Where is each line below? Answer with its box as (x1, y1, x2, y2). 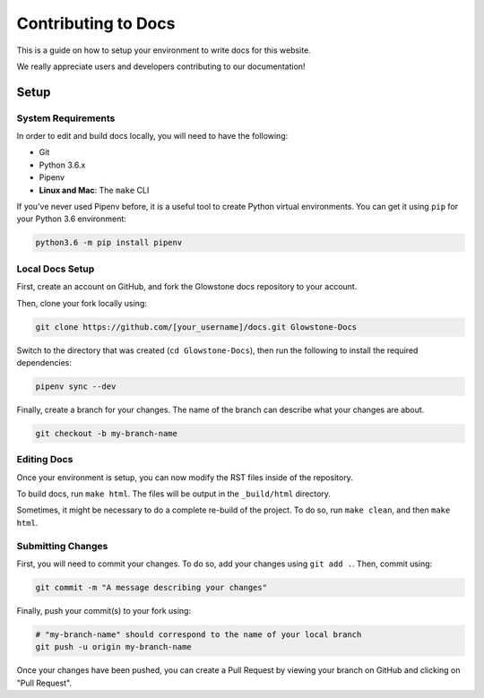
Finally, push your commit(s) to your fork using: (16, 605, 192, 616)
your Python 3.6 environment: (16, 213, 127, 224)
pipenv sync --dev (35, 381, 117, 392)
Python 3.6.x (39, 159, 86, 170)
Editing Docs (16, 453, 73, 466)
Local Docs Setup (16, 263, 95, 275)
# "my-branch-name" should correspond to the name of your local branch (35, 629, 362, 640)
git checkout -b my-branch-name (35, 428, 178, 438)
